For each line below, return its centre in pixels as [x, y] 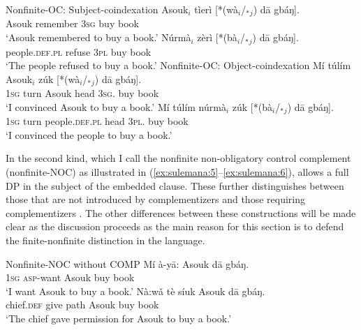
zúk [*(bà [252, 106]
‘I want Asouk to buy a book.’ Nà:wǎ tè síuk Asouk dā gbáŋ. [135, 291]
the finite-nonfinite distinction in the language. [105, 240]
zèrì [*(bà [217, 37]
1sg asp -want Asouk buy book [70, 277]
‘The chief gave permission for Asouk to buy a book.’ [119, 318]
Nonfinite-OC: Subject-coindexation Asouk [97, 9]
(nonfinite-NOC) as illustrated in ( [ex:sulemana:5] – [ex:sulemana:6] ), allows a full [177, 171]
